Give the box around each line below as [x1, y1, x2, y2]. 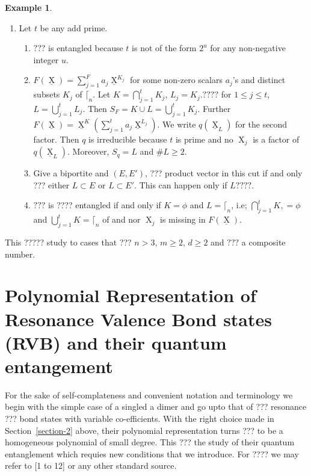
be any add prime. [40, 21, 108, 34]
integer [33, 53, 59, 66]
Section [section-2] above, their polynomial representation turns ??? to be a [5, 424, 283, 436]
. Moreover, [67, 145, 109, 158]
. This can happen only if [134, 178, 227, 191]
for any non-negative [210, 42, 286, 54]
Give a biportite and [33, 167, 109, 179]
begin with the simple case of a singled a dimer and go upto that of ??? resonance [5, 400, 307, 413]
